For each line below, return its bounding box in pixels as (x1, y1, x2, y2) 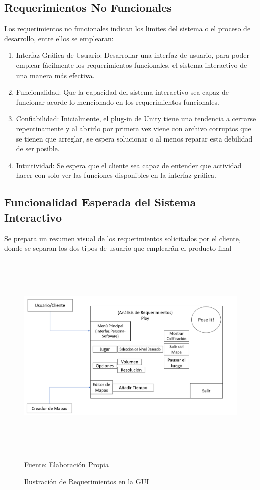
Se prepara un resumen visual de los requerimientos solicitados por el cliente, (4, 233, 241, 243)
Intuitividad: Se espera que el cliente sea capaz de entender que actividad (16, 160, 242, 170)
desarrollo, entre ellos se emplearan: (4, 33, 114, 43)
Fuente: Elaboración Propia (24, 459, 109, 470)
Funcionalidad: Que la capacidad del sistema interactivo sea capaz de (16, 87, 229, 97)
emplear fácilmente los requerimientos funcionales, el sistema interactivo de (16, 59, 247, 70)
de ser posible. (16, 143, 60, 154)
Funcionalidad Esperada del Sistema (4, 194, 196, 210)
